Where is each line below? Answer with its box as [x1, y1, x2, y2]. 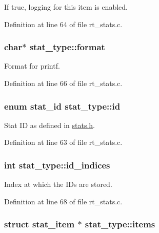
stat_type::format [29, 40, 105, 53]
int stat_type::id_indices [4, 158, 110, 171]
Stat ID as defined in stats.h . [4, 119, 95, 130]
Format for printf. [4, 60, 60, 71]
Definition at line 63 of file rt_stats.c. [4, 137, 123, 147]
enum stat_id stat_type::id [4, 99, 121, 112]
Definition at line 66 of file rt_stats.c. [4, 78, 123, 88]
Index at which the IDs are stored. [4, 179, 112, 189]
